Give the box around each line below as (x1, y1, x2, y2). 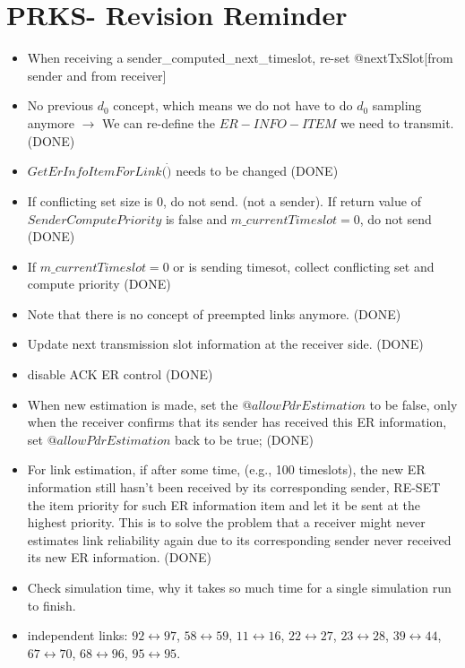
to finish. (27, 595, 76, 614)
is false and (165, 209, 228, 228)
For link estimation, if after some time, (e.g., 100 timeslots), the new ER (27, 460, 426, 479)
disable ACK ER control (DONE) (27, 365, 213, 384)
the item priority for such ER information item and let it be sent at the (27, 495, 420, 514)
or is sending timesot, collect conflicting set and (173, 256, 435, 275)
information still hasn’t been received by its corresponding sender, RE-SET (27, 478, 441, 497)
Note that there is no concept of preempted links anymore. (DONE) (27, 304, 401, 323)
